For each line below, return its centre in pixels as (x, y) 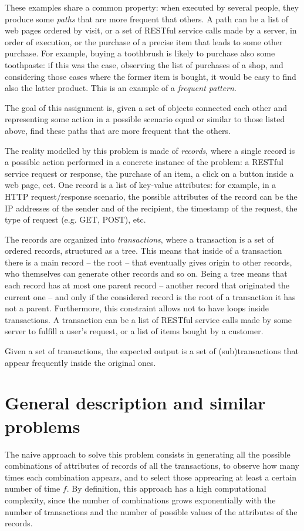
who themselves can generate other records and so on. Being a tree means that (146, 273)
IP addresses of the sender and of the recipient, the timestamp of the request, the (151, 208)
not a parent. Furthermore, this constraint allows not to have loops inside (137, 308)
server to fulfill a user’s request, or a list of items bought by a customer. (134, 331)
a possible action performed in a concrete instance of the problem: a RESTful (144, 162)
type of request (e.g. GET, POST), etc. (75, 219)
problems (43, 426)
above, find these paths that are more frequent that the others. (118, 130)
